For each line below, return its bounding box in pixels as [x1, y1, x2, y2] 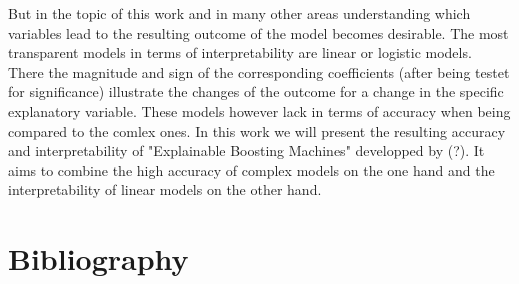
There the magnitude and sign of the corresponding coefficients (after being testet [8, 61, 510, 82]
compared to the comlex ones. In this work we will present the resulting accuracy [8, 120, 506, 141]
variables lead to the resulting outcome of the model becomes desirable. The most [8, 22, 509, 43]
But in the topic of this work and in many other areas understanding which [8, 3, 471, 23]
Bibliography [8, 238, 189, 279]
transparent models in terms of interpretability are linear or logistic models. [8, 42, 472, 63]
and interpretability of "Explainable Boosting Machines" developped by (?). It [8, 140, 485, 161]
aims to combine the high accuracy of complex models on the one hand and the [8, 159, 495, 180]
